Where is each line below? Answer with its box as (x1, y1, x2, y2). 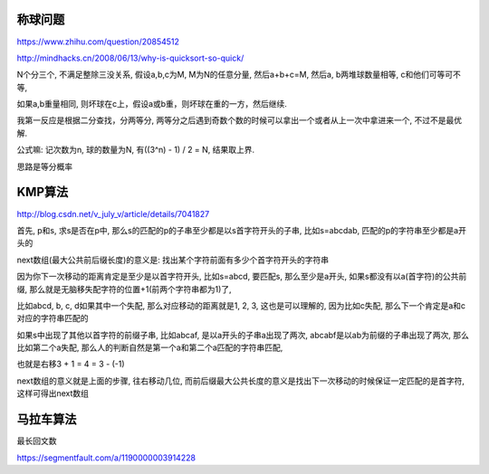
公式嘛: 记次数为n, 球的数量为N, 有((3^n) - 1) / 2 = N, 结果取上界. (16, 145, 255, 156)
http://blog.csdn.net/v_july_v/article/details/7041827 (16, 208, 210, 219)
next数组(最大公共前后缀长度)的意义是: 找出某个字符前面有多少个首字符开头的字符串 (16, 254, 330, 265)
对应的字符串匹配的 (16, 313, 89, 324)
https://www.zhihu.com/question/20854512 (16, 36, 180, 47)
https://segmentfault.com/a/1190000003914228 (16, 452, 197, 463)
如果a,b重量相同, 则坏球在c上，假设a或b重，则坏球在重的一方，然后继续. (16, 99, 287, 109)
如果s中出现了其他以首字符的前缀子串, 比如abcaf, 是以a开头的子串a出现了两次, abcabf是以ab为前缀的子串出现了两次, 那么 (16, 329, 470, 340)
